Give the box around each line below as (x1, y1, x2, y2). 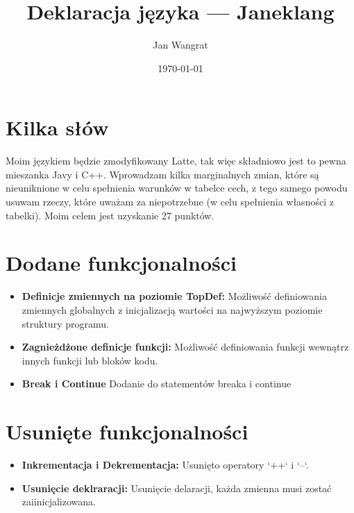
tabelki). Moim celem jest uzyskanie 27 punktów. (6, 208, 214, 222)
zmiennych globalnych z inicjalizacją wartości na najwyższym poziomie (22, 302, 323, 317)
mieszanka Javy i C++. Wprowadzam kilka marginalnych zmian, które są (6, 167, 319, 181)
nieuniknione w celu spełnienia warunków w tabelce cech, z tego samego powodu (6, 180, 348, 195)
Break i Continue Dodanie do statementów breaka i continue (22, 376, 292, 391)
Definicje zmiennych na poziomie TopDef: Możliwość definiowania (22, 289, 327, 303)
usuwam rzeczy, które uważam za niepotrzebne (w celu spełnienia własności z (6, 194, 334, 209)
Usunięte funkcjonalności (6, 417, 248, 446)
